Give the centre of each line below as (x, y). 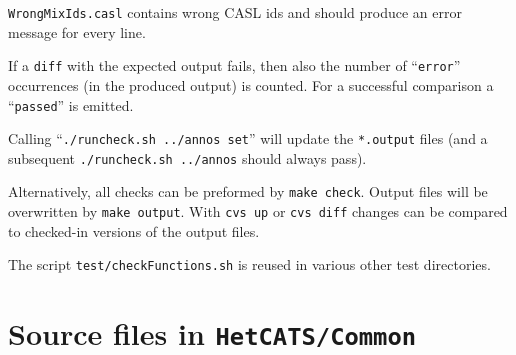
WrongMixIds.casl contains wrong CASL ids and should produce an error (235, 12)
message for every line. (77, 31)
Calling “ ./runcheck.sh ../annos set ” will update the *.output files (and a (248, 138)
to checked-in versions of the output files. (134, 230)
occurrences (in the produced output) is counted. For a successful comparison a (251, 84)
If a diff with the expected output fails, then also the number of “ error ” (234, 65)
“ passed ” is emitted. (71, 104)
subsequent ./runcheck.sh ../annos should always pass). (187, 157)
